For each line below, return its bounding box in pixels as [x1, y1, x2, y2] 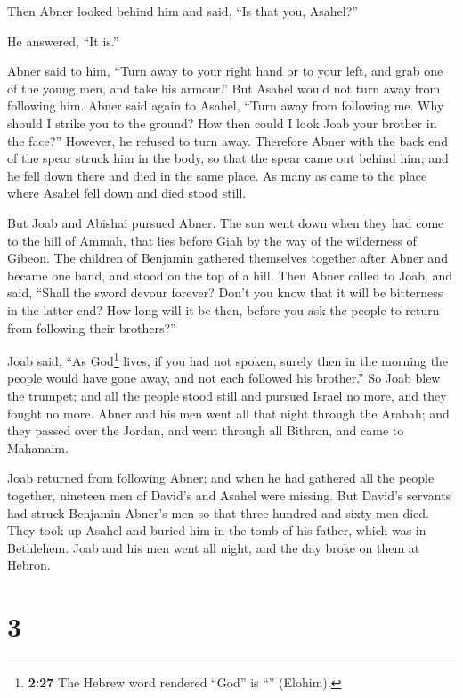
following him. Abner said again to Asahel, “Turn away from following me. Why [7, 96, 444, 115]
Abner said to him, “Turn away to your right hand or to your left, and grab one [7, 61, 443, 80]
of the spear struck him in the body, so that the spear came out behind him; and [7, 149, 449, 167]
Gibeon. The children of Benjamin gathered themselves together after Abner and [7, 248, 448, 267]
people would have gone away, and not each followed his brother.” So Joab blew [7, 369, 441, 387]
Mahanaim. [7, 438, 69, 457]
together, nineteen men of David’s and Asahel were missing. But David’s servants [7, 485, 451, 504]
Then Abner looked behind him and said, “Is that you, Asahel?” [7, 2, 358, 20]
